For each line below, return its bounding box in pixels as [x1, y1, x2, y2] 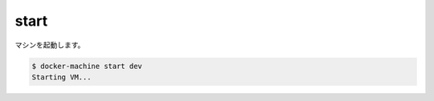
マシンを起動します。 [14, 40, 85, 50]
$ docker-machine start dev [31, 61, 142, 71]
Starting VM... [31, 72, 92, 82]
